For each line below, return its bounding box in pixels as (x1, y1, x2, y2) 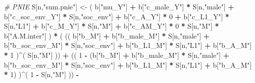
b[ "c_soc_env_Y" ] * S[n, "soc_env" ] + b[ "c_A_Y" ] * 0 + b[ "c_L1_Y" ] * (4, 11, 229, 21)
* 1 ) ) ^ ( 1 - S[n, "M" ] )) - (4, 69, 79, 80)
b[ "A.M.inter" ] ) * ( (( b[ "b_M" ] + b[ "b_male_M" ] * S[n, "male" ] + (4, 30, 210, 41)
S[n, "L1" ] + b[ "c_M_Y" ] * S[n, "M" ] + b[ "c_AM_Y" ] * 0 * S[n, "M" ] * (4, 21, 219, 31)
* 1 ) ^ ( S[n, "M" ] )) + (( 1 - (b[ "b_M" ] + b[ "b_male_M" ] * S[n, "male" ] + (4, 49, 230, 60)
